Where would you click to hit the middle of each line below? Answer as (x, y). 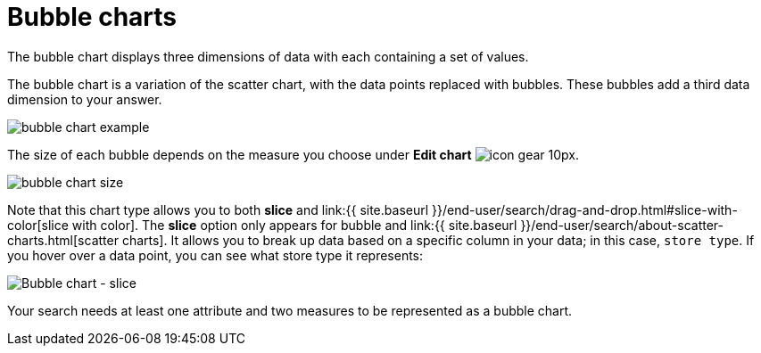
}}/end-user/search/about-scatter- (622, 225)
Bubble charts (92, 17)
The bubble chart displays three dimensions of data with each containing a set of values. (268, 56)
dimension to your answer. (85, 99)
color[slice (38, 225)
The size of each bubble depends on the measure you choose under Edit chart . (293, 154)
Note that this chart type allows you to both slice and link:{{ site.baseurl (218, 209)
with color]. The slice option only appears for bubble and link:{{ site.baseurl (294, 225)
